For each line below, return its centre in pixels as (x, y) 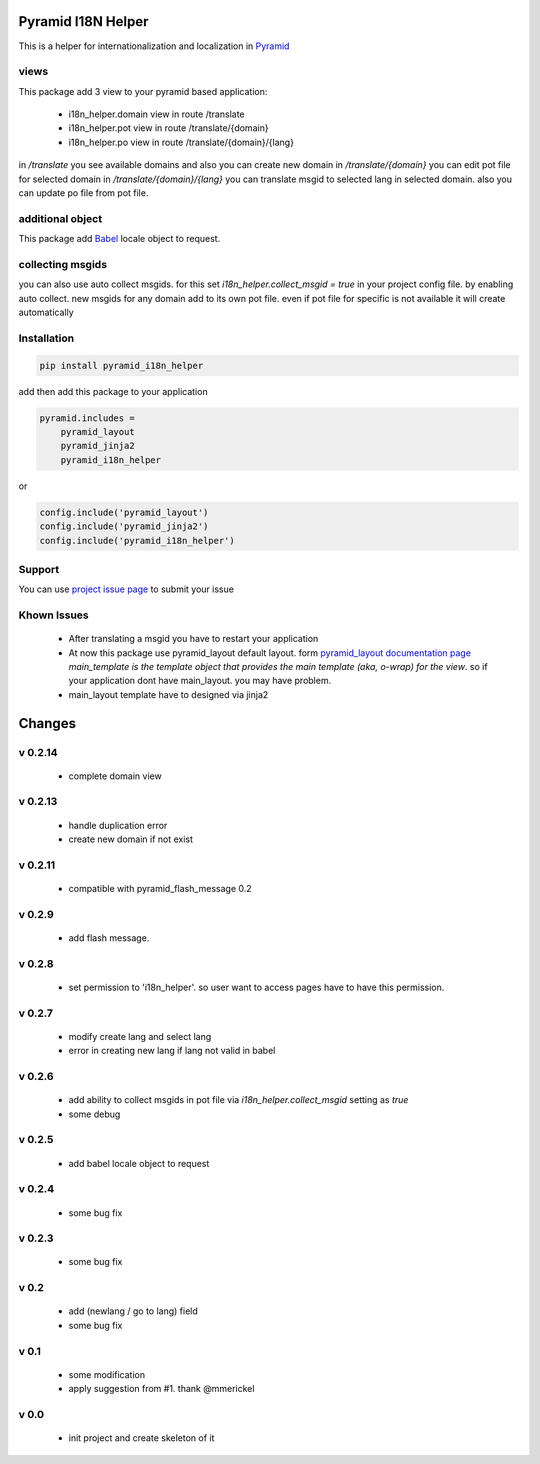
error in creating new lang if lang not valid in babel (172, 1051)
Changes (47, 723)
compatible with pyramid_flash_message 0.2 (160, 889)
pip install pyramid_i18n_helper (121, 365)
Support (39, 569)
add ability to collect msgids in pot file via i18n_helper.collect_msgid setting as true (238, 1100)
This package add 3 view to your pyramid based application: (143, 91)
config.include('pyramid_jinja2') (124, 526)
